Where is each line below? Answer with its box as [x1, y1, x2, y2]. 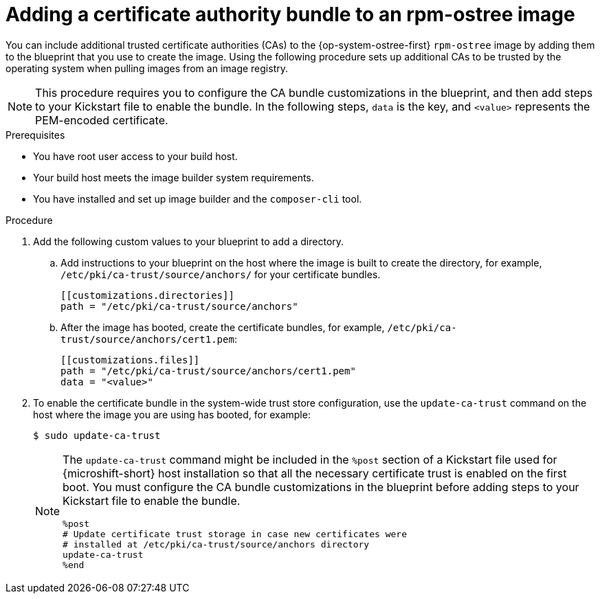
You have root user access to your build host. [33, 150, 238, 162]
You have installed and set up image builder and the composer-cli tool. [33, 192, 362, 205]
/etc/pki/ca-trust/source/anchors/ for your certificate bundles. [60, 268, 381, 280]
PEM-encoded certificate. [35, 113, 168, 127]
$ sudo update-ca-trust [33, 429, 161, 441]
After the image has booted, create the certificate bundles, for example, [60, 321, 385, 333]
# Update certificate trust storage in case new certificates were [63, 528, 407, 539]
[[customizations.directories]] [60, 289, 234, 301]
